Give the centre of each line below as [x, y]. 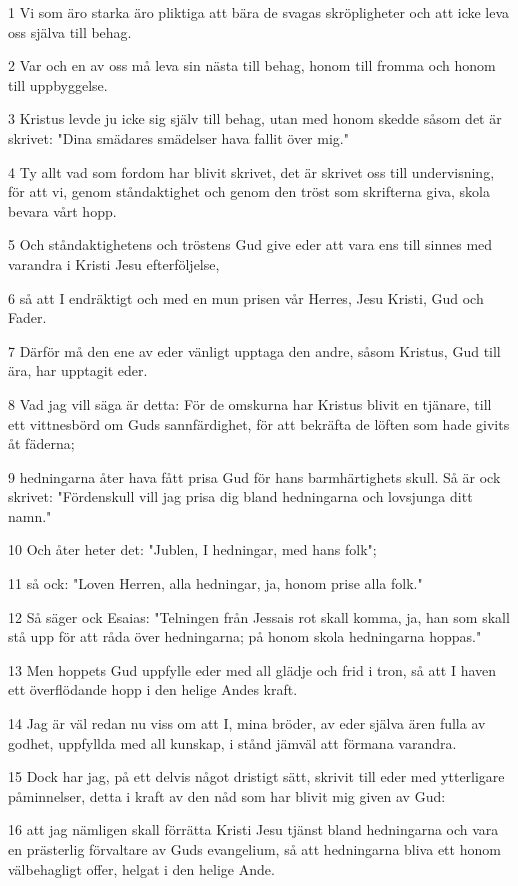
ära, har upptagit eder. [78, 370]
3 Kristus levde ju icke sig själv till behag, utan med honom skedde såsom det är [255, 118]
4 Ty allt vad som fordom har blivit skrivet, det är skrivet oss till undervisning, [251, 171]
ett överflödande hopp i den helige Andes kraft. [153, 689]
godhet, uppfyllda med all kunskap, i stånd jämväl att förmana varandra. [232, 742]
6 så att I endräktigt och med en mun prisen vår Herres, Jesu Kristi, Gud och [246, 297]
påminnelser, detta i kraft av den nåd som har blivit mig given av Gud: [227, 795]
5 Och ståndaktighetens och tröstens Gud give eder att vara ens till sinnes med [250, 244]
